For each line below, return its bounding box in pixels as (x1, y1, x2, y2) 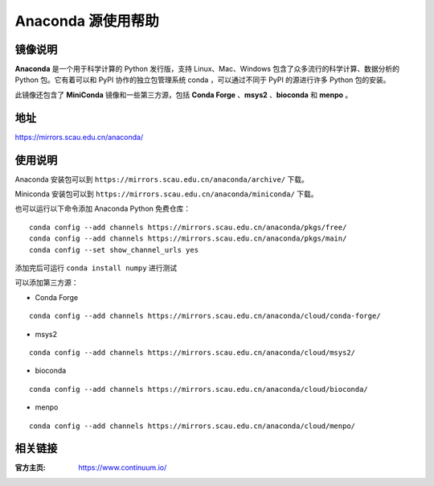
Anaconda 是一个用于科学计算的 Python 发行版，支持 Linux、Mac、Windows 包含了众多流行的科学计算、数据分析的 (14, 64, 400, 74)
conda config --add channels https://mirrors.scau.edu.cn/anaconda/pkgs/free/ (29, 222, 347, 232)
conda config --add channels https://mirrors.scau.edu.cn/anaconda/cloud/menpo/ (29, 421, 356, 430)
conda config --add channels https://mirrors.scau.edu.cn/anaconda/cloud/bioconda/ (29, 385, 369, 393)
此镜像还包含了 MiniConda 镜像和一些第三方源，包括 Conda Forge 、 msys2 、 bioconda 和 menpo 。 (14, 89, 353, 100)
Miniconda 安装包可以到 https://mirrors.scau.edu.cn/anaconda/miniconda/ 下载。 (14, 189, 318, 199)
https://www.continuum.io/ (78, 463, 167, 472)
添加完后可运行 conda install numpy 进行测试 (14, 263, 178, 273)
